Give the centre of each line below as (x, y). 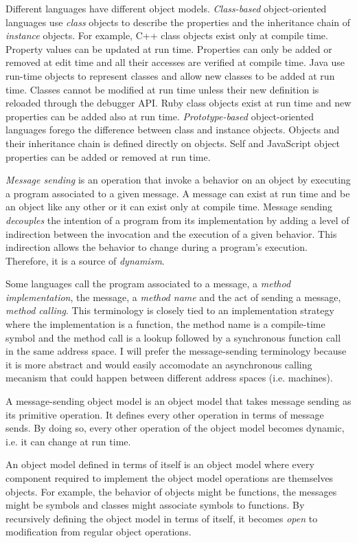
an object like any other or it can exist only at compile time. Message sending (169, 207)
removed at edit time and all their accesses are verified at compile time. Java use (175, 62)
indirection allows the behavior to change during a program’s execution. (157, 247)
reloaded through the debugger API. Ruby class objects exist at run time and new (178, 103)
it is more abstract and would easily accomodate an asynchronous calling (159, 364)
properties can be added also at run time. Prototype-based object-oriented (160, 116)
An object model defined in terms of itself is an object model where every (160, 464)
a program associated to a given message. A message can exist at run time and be (178, 193)
